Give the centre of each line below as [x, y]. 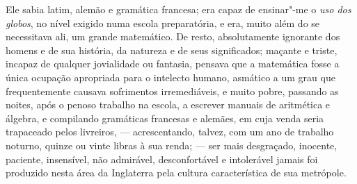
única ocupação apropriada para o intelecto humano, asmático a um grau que [170, 77]
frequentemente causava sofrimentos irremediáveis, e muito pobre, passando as [172, 91]
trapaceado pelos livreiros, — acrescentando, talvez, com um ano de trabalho [170, 132]
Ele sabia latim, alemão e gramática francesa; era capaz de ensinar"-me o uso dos [178, 9]
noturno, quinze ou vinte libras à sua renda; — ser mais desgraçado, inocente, [172, 145]
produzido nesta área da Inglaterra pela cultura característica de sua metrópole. [176, 173]
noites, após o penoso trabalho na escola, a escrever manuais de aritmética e [168, 104]
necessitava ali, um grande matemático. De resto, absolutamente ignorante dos [173, 36]
